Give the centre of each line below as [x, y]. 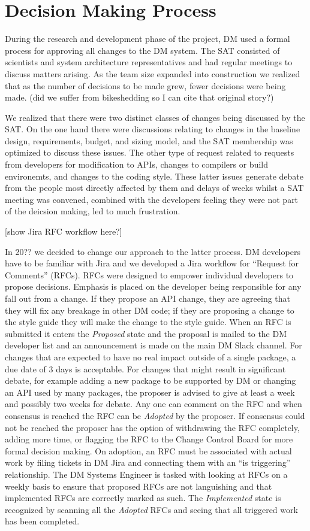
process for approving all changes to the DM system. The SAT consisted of [142, 50]
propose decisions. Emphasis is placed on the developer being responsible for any [153, 286]
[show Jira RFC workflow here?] [64, 231]
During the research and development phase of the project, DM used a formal [148, 39]
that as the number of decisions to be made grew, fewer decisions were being [145, 85]
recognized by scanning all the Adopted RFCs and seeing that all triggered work [151, 509]
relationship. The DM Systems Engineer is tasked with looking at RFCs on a [146, 474]
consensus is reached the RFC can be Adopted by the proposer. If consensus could [155, 415]
